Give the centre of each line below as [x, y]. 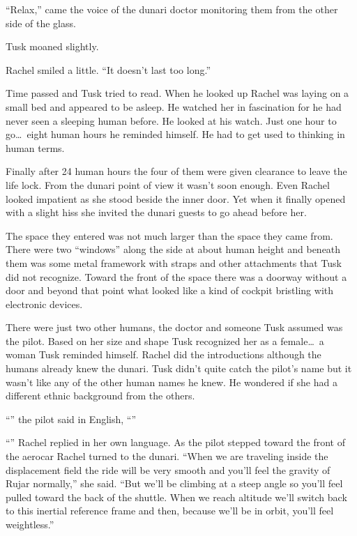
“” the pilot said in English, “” [71, 419]
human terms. [35, 147]
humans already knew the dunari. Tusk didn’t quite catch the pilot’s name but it [179, 368]
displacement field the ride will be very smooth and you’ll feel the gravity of [168, 469]
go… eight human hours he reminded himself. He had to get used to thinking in [175, 134]
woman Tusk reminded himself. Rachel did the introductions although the [164, 354]
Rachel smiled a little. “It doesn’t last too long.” [108, 69]
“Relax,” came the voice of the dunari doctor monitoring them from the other [172, 9]
